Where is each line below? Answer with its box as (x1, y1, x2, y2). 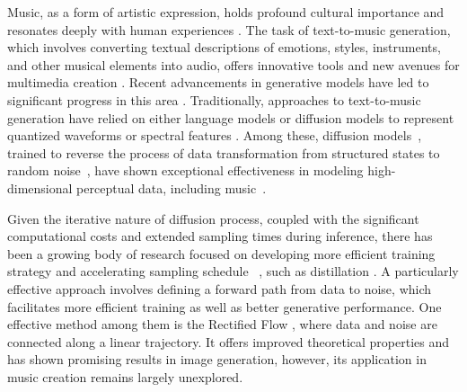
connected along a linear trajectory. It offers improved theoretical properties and (7, 332, 450, 351)
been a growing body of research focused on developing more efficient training (7, 244, 436, 263)
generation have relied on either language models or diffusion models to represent (7, 108, 454, 127)
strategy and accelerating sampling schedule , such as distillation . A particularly (7, 262, 459, 281)
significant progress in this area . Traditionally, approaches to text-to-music (7, 90, 421, 109)
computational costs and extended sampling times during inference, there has (7, 227, 433, 245)
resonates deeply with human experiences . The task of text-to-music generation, (7, 20, 451, 39)
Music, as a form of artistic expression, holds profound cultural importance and (7, 3, 445, 21)
